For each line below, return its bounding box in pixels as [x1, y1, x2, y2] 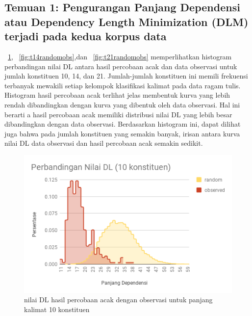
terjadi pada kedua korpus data [4, 28, 167, 44]
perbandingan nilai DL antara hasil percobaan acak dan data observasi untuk [4, 61, 237, 71]
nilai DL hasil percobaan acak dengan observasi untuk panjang [24, 294, 213, 305]
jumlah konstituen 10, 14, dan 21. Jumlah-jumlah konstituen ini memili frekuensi [4, 71, 248, 81]
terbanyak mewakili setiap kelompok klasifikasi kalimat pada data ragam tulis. [4, 80, 241, 90]
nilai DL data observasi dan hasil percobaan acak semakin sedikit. [4, 138, 203, 148]
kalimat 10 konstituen [24, 304, 90, 314]
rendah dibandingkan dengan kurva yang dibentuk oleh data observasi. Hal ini [4, 99, 240, 109]
